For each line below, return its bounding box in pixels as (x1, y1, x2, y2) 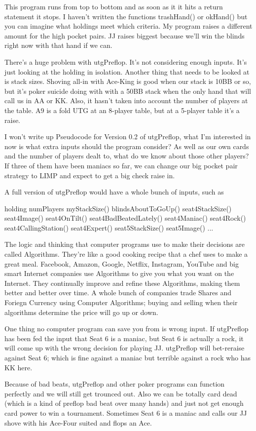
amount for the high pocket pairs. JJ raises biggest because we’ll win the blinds (4, 30, 245, 40)
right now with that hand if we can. (4, 40, 112, 50)
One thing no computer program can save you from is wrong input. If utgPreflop (4, 323, 249, 334)
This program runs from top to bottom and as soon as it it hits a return (4, 1, 223, 11)
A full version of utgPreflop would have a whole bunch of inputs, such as (4, 187, 224, 197)
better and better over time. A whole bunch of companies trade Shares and (4, 287, 232, 298)
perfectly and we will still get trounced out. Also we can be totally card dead (4, 388, 237, 398)
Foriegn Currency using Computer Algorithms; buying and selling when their (4, 297, 238, 308)
